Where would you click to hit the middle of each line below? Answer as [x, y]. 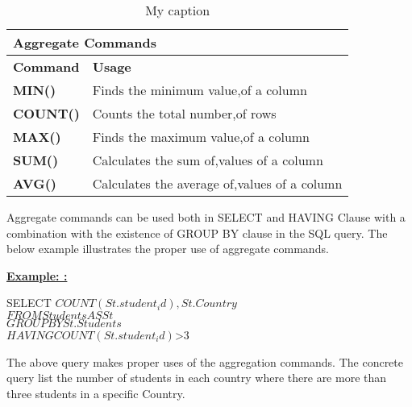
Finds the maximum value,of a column [201, 137]
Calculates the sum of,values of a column [208, 160]
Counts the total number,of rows [184, 113]
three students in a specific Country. [96, 393]
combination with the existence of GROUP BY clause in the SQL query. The [197, 233]
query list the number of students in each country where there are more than [197, 378]
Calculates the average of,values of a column [217, 183]
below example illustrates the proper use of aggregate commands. [168, 249]
